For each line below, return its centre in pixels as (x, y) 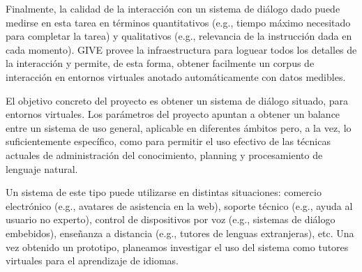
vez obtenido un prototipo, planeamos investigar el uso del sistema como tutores (177, 247)
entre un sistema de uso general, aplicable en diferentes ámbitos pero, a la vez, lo (179, 127)
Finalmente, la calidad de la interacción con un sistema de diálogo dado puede (173, 8)
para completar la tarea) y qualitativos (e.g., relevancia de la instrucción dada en (179, 36)
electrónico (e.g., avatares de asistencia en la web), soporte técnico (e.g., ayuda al (179, 205)
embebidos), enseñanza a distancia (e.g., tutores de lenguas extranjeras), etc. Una (180, 233)
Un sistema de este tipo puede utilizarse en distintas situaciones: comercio (164, 192)
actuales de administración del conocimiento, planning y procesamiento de (164, 154)
